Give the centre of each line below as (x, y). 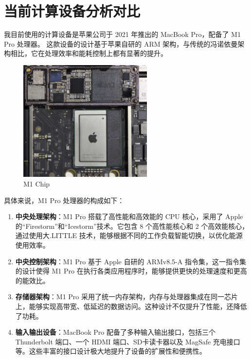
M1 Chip (37, 184)
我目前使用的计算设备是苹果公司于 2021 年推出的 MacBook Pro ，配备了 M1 (122, 34)
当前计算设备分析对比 (72, 11)
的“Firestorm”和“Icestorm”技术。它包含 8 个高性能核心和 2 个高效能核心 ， (132, 226)
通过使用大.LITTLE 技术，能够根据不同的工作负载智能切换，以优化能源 (129, 235)
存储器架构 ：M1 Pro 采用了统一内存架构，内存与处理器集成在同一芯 (123, 297)
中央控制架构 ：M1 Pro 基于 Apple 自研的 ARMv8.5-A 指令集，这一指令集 (131, 261)
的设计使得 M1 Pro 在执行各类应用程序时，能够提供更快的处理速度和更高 (131, 271)
